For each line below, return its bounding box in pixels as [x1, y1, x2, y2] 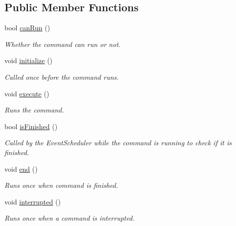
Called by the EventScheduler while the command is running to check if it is [4, 137, 232, 148]
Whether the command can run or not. [4, 39, 121, 49]
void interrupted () [4, 196, 61, 206]
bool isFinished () [4, 121, 58, 131]
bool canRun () [4, 23, 50, 33]
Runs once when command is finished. [4, 180, 118, 190]
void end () [4, 163, 38, 174]
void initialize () [4, 55, 53, 66]
